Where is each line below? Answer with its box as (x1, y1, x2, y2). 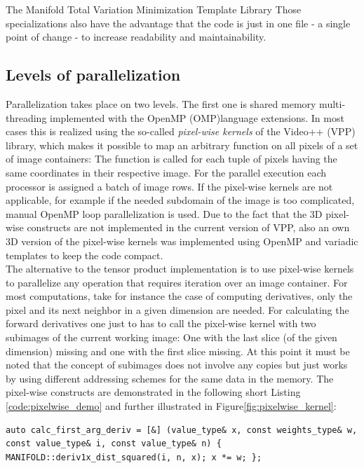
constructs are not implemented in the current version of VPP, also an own (27, 220, 350, 235)
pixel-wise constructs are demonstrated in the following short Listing (6, 385, 301, 399)
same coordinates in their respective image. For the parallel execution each (6, 165, 327, 179)
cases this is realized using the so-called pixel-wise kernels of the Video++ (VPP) (6, 124, 356, 139)
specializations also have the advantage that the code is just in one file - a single (6, 15, 351, 30)
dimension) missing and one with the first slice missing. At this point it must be (6, 343, 350, 358)
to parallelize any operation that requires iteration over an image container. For (6, 275, 348, 289)
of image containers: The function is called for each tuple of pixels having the (6, 151, 337, 166)
